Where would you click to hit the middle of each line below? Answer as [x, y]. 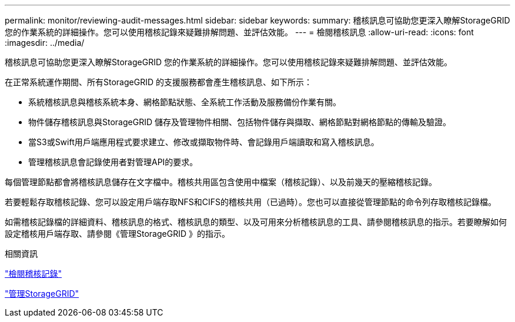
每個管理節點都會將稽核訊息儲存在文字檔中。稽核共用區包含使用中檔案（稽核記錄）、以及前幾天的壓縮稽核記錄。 [221, 182]
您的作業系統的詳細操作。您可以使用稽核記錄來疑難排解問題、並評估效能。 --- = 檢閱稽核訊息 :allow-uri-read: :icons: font [239, 32]
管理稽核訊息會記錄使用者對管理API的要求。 [113, 162]
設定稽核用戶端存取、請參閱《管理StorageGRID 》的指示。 [117, 234]
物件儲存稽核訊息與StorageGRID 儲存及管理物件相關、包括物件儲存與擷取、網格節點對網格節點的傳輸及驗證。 [240, 122]
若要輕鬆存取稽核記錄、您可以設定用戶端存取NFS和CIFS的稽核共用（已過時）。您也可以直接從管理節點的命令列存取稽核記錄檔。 [251, 202]
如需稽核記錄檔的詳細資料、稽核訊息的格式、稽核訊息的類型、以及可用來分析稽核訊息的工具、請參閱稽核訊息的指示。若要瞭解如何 [256, 222]
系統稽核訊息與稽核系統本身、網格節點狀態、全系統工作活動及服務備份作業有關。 [185, 102]
